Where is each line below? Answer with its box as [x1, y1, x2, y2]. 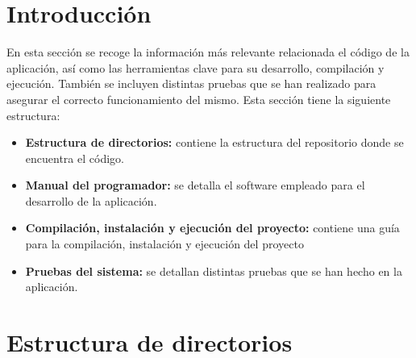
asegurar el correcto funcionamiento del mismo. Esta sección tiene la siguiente [6, 90, 391, 107]
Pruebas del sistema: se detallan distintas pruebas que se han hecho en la [25, 262, 402, 279]
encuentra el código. [25, 149, 124, 166]
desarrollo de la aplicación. [25, 192, 157, 209]
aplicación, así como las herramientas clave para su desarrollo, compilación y [6, 59, 385, 76]
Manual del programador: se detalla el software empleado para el [25, 177, 365, 194]
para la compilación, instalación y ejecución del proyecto [25, 235, 304, 252]
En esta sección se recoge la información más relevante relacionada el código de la [6, 44, 410, 60]
